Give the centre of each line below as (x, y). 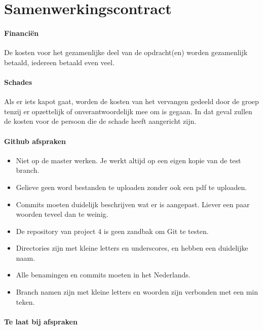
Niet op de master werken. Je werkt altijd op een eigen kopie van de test (128, 160)
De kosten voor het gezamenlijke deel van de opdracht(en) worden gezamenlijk (126, 52)
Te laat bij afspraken (41, 321)
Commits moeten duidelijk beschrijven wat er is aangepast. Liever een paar (133, 204)
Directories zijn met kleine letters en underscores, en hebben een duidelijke (132, 248)
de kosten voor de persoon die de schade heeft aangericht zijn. (100, 121)
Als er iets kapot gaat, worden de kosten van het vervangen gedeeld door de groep (131, 101)
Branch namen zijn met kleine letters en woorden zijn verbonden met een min (137, 292)
